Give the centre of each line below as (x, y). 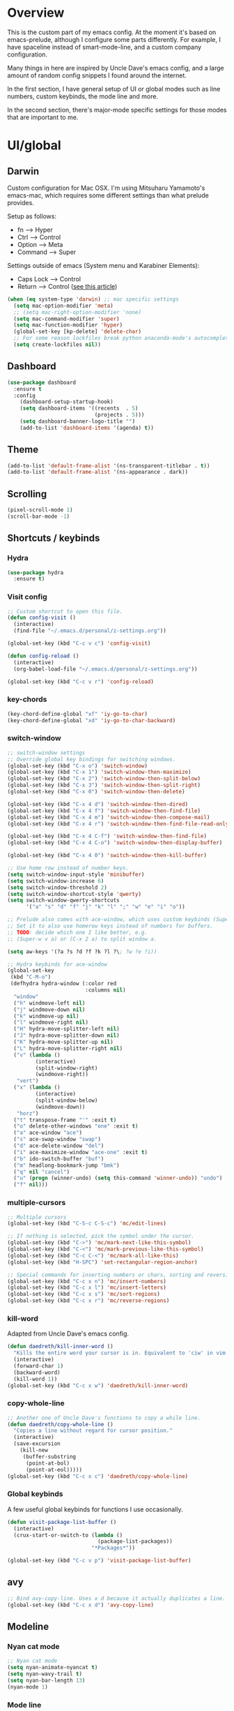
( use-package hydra (36, 573)
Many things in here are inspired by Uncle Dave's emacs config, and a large (116, 68)
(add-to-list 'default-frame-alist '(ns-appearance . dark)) (98, 472)
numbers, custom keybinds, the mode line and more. (83, 96)
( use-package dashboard (42, 382)
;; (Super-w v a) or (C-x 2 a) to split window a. (82, 939)
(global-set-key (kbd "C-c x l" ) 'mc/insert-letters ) (87, 1288)
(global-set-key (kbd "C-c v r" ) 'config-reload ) (81, 682)
